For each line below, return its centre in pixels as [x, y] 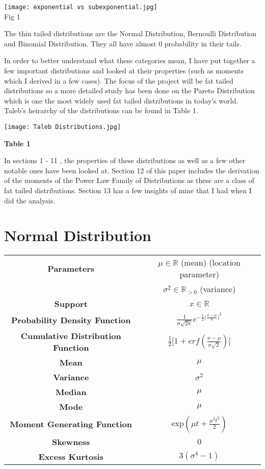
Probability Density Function [71, 320]
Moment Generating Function [71, 424]
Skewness [71, 441]
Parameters [71, 268]
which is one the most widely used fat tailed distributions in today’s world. [121, 100]
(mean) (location [211, 263]
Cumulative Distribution [71, 335]
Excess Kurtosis [71, 456]
